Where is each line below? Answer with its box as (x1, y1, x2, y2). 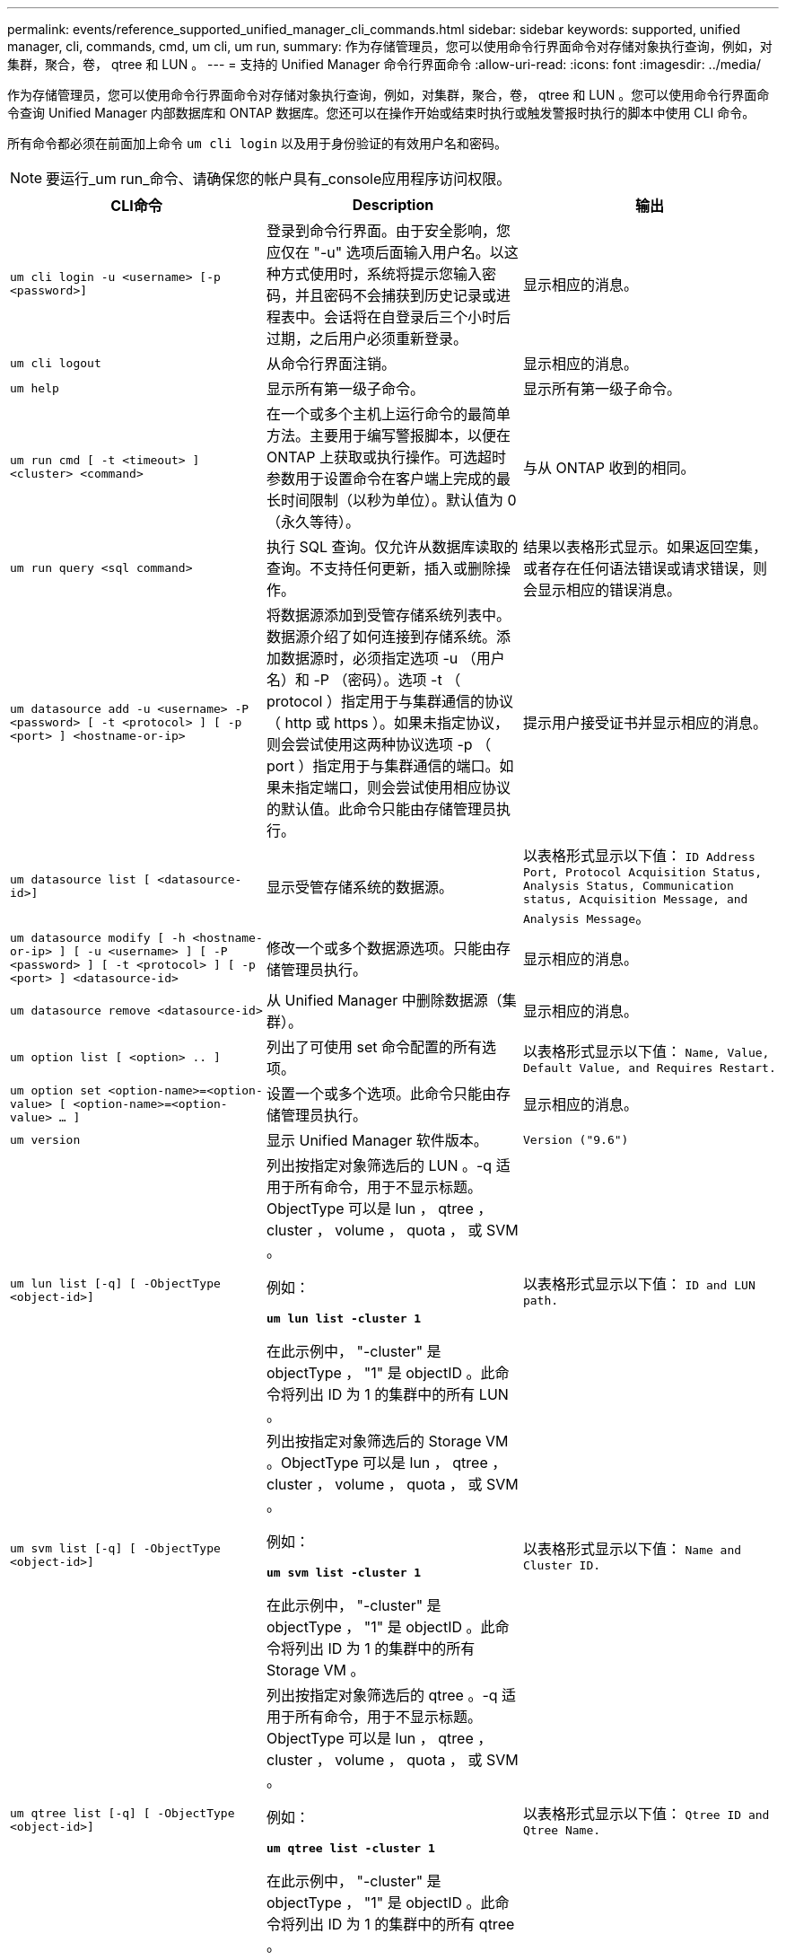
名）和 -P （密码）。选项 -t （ (266, 671, 461, 689)
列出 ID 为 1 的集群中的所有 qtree (294, 1915, 515, 1933)
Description (352, 196, 434, 214)
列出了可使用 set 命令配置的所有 (266, 1038, 482, 1056)
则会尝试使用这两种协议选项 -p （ (266, 735, 492, 753)
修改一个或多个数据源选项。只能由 (266, 939, 496, 957)
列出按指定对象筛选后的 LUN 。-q (266, 1156, 493, 1174)
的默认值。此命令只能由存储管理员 (266, 800, 496, 818)
